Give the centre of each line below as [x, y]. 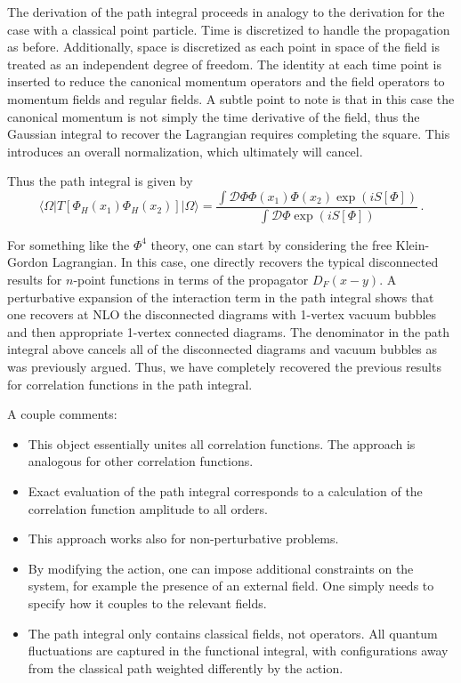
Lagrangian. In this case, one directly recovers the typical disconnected [245, 262]
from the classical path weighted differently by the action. [186, 667]
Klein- [412, 244]
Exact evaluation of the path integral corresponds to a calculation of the [225, 490]
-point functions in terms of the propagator [191, 279]
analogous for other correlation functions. [141, 461]
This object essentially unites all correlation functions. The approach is [222, 443]
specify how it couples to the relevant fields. [147, 603]
